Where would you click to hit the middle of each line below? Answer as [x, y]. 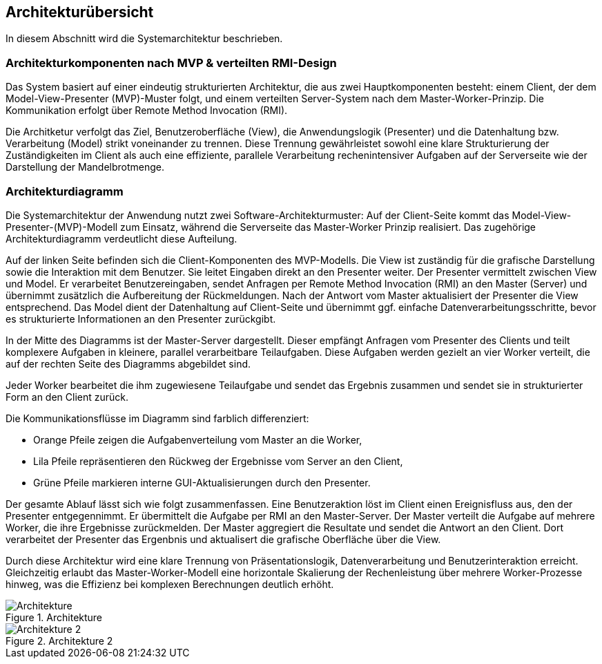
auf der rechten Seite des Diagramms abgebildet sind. [128, 363]
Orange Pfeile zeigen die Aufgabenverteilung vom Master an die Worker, [198, 439]
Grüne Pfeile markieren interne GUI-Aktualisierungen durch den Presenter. [202, 482]
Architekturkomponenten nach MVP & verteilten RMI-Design [171, 63]
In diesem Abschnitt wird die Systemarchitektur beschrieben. [144, 39]
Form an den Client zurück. [67, 397]
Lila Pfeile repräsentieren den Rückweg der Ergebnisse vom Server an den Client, [218, 461]
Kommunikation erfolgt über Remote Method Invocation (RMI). [147, 111]
